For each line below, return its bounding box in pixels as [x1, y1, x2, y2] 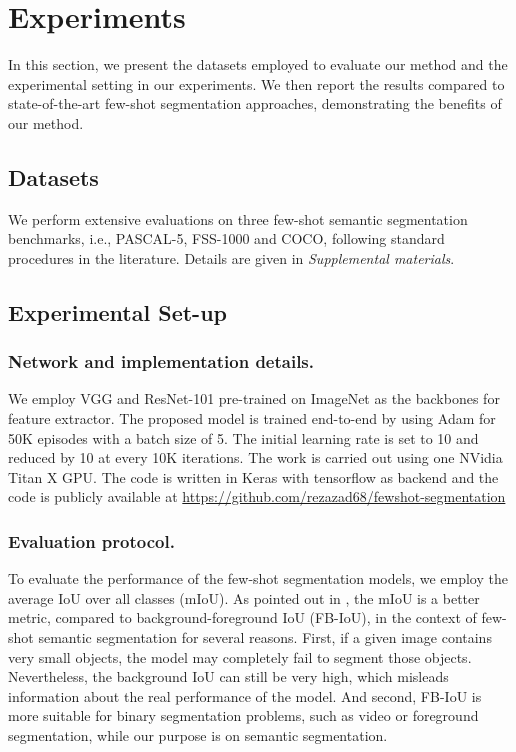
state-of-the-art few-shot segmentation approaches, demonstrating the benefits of [8, 93, 502, 114]
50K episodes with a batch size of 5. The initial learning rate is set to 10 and [8, 427, 479, 448]
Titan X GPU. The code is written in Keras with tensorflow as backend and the [8, 466, 499, 487]
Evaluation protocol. [8, 528, 175, 553]
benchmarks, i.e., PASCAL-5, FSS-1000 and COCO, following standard [8, 228, 445, 249]
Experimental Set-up [8, 296, 227, 327]
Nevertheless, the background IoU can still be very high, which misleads [8, 666, 449, 687]
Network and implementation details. [8, 349, 315, 374]
